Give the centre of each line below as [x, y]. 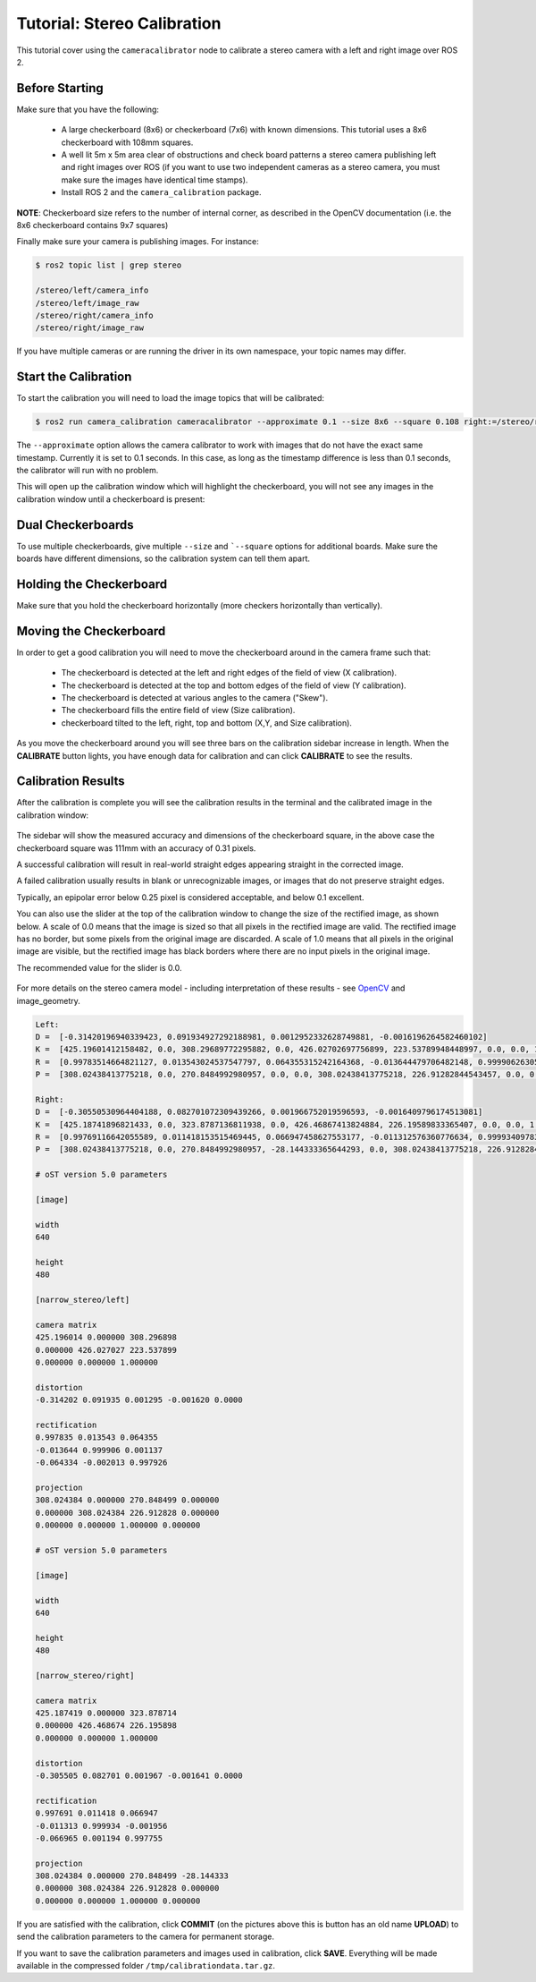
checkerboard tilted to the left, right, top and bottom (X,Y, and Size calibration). [207, 723]
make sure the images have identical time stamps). [155, 180]
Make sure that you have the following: [88, 109]
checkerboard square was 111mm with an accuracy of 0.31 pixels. [136, 848]
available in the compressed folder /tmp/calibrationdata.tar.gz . [146, 1966]
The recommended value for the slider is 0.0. [99, 967]
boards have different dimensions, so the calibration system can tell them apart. [163, 558]
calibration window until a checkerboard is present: [111, 499]
